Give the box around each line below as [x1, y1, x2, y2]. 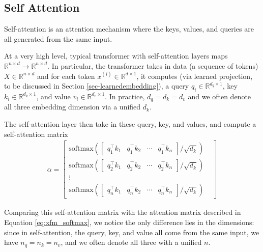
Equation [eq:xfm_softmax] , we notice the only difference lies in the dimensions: [4, 216, 254, 227]
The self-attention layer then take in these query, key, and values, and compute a [4, 119, 256, 129]
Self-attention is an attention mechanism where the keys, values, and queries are [4, 23, 254, 34]
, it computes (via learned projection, [136, 70, 253, 81]
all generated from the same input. [4, 33, 112, 44]
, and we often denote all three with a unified [61, 237, 202, 247]
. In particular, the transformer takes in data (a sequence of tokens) [47, 60, 258, 71]
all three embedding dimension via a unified [4, 101, 141, 112]
